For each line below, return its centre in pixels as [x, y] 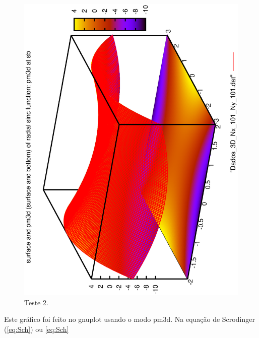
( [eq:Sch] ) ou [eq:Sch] [37, 329]
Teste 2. [36, 302]
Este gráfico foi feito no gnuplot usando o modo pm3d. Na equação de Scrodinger [129, 319]
